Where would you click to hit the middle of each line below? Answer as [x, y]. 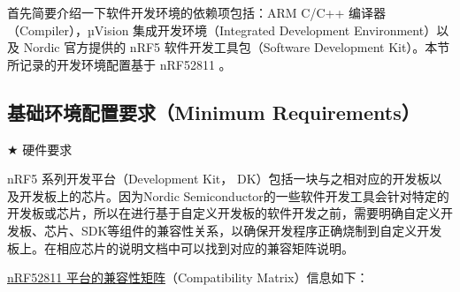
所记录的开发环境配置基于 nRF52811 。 [119, 64]
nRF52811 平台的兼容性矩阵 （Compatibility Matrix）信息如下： [188, 277]
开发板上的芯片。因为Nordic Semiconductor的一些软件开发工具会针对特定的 [234, 195]
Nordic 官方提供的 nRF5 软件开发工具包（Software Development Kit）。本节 [237, 47]
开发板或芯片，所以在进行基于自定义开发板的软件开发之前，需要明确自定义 [224, 213]
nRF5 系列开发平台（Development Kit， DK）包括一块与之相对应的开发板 [218, 179]
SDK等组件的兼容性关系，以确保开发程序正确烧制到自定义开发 [261, 230]
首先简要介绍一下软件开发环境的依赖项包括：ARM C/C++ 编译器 [196, 12]
